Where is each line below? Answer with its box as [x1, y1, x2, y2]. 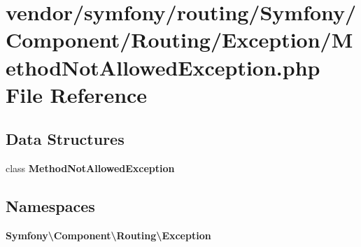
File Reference [6, 80, 148, 108]
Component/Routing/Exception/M [6, 25, 353, 54]
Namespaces [6, 195, 95, 217]
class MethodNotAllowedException [6, 161, 175, 176]
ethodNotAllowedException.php [6, 52, 320, 81]
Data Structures [6, 128, 125, 150]
